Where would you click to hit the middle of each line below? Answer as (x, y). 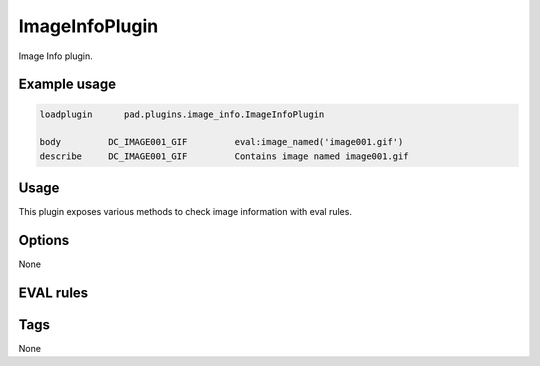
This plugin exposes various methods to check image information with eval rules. (185, 212)
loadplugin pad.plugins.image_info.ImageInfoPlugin (182, 114)
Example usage (67, 84)
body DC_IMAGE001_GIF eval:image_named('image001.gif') (221, 142)
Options (44, 240)
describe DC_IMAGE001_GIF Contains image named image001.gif (224, 156)
